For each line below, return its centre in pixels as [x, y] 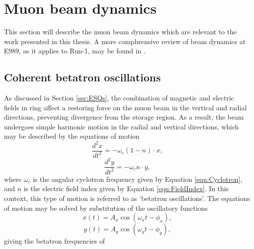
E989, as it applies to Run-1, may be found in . [75, 51]
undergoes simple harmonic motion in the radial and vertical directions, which [121, 126]
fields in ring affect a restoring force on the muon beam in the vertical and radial [126, 107]
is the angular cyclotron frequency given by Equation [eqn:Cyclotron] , [138, 179]
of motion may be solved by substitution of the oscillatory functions [106, 208]
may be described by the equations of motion [72, 136]
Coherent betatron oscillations [82, 77]
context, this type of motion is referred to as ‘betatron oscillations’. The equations [127, 198]
